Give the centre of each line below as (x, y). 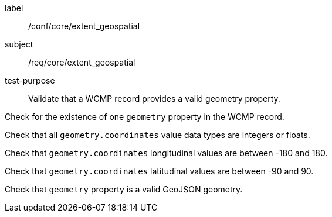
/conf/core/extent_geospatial (84, 26)
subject (19, 44)
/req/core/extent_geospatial (82, 62)
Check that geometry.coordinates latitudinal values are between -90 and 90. (159, 171)
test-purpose (30, 80)
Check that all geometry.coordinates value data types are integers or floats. (157, 135)
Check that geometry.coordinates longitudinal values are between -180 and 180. (166, 153)
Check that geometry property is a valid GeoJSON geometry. (124, 189)
